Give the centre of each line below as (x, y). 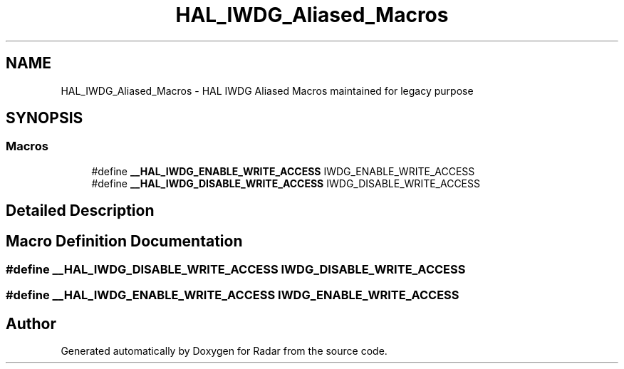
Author (31, 323)
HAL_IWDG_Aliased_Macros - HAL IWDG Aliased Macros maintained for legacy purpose (267, 90)
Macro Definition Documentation (124, 241)
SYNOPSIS (45, 118)
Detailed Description (80, 211)
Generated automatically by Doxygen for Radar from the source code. (224, 351)
